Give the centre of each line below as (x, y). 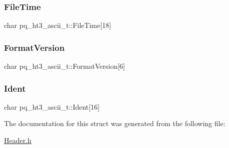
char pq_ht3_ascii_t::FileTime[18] (58, 25)
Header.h (18, 140)
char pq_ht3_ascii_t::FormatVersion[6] (65, 66)
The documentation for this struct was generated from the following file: (115, 123)
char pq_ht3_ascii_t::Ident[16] (52, 106)
